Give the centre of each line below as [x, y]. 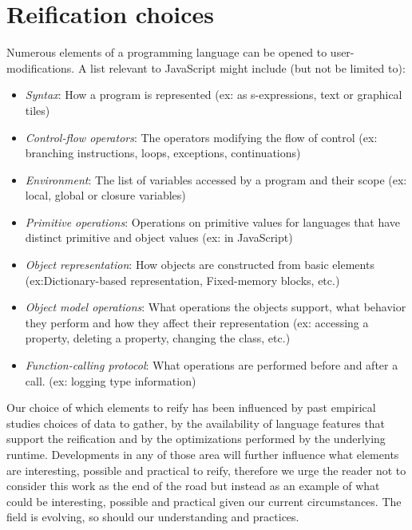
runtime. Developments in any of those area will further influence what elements [203, 454]
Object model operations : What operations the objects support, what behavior [216, 307]
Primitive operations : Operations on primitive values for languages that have [213, 221]
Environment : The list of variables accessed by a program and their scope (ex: [216, 179]
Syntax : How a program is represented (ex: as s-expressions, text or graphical [214, 95]
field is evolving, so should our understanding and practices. [153, 517]
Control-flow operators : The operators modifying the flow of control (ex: [201, 137]
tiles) [38, 110]
